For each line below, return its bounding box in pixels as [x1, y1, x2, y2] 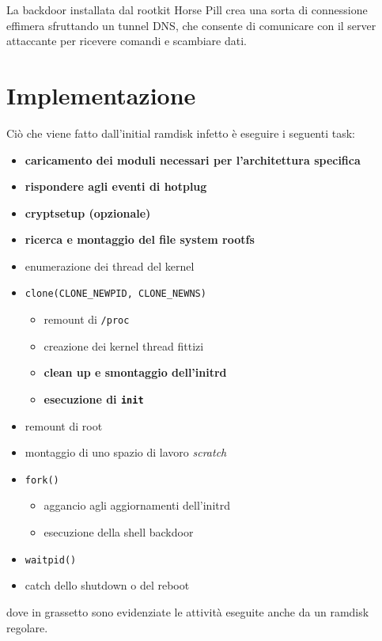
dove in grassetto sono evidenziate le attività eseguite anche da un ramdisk [6, 603, 369, 620]
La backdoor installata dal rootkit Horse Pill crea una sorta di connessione [6, 2, 368, 17]
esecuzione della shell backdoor [43, 524, 194, 540]
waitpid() [25, 554, 77, 566]
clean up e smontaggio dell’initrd [43, 364, 227, 381]
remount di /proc [43, 311, 130, 328]
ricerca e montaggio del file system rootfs [25, 231, 255, 248]
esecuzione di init [43, 390, 144, 407]
